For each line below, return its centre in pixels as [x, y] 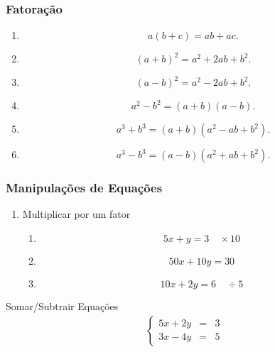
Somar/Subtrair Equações [62, 306]
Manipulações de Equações [84, 188]
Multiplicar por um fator [76, 214]
